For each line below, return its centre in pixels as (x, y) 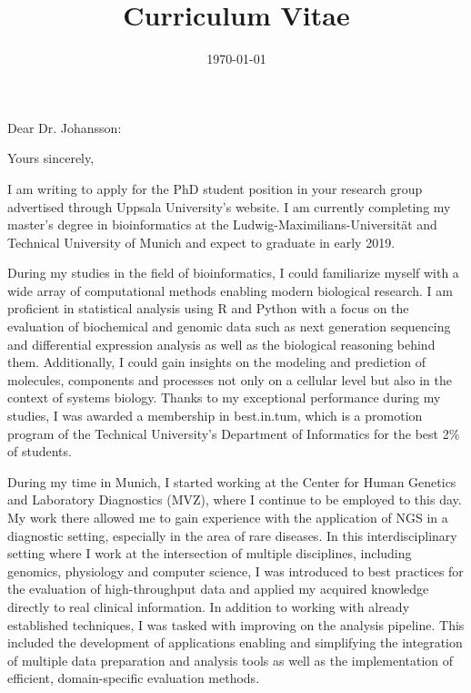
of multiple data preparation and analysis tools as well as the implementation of (230, 660)
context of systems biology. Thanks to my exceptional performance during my (224, 397)
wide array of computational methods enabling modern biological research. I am (230, 290)
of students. (40, 451)
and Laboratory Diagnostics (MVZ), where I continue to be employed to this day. (235, 499)
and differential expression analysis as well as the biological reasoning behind (221, 344)
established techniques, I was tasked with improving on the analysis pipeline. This (236, 624)
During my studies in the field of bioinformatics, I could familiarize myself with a (233, 273)
